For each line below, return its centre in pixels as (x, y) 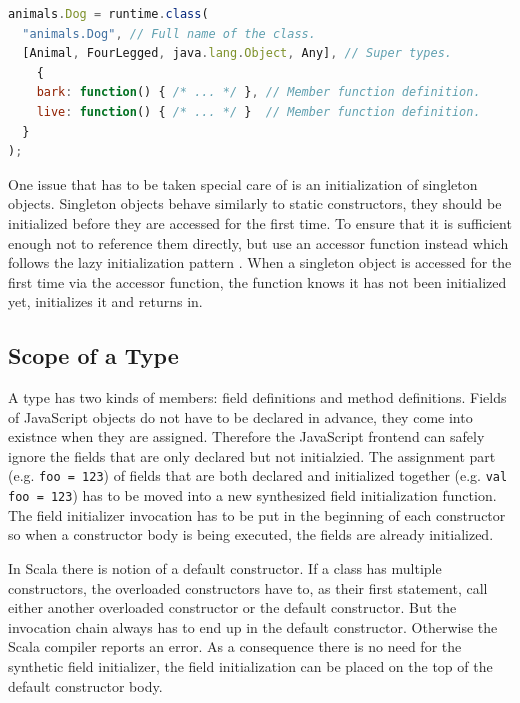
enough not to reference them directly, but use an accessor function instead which (258, 242)
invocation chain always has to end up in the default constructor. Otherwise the (253, 626)
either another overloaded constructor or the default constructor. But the (232, 607)
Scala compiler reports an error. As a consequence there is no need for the (235, 646)
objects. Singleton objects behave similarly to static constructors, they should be (255, 203)
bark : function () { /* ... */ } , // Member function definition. (258, 92)
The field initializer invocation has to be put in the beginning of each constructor (257, 514)
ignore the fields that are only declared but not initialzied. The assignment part (252, 455)
